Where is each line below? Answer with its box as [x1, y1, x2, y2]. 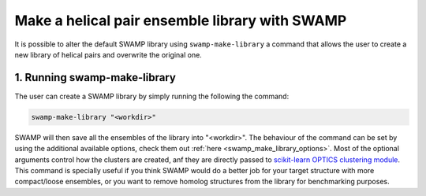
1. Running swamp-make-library [14, 71, 177, 84]
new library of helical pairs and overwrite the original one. [14, 50, 203, 59]
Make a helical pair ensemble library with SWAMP [14, 12, 347, 29]
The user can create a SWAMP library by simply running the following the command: [14, 91, 290, 101]
